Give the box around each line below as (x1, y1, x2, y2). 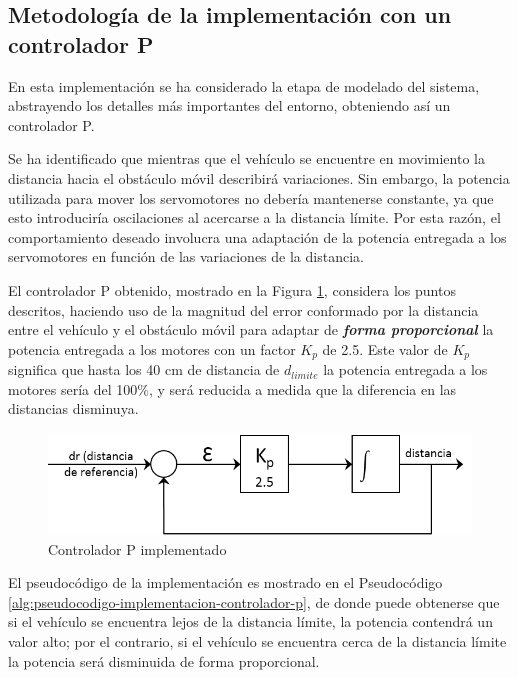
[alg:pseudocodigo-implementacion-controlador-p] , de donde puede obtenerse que (8, 591, 500, 612)
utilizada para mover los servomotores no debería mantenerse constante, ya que (8, 187, 494, 208)
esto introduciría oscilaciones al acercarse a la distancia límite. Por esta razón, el (8, 207, 501, 228)
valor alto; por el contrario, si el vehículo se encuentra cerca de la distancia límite (8, 631, 507, 652)
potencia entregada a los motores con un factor (8, 338, 296, 359)
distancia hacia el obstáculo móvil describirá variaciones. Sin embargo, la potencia (8, 167, 510, 188)
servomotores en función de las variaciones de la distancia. (8, 246, 364, 267)
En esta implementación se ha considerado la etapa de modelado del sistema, (8, 75, 480, 96)
